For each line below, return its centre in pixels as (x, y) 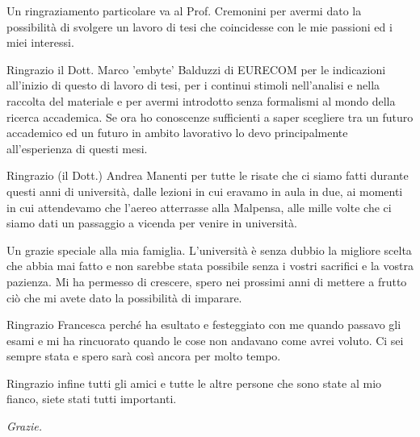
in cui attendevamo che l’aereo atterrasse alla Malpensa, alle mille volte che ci (199, 207)
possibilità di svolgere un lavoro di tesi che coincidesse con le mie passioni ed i (199, 26)
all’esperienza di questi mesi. (77, 148)
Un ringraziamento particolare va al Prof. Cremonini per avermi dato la (184, 10)
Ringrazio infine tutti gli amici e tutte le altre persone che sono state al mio (194, 383)
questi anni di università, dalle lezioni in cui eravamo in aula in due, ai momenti (205, 191)
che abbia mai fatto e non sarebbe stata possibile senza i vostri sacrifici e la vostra (210, 266)
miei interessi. (40, 42)
